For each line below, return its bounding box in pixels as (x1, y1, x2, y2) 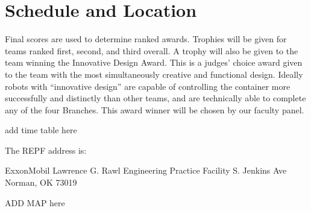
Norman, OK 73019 (5, 176, 77, 189)
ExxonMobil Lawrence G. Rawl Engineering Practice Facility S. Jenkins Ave (5, 164, 287, 177)
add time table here (5, 124, 77, 136)
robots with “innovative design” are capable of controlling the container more (5, 80, 291, 92)
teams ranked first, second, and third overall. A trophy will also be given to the (5, 44, 298, 57)
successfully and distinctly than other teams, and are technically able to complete (5, 92, 306, 104)
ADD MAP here (5, 196, 65, 209)
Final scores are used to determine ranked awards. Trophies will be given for (5, 33, 287, 45)
